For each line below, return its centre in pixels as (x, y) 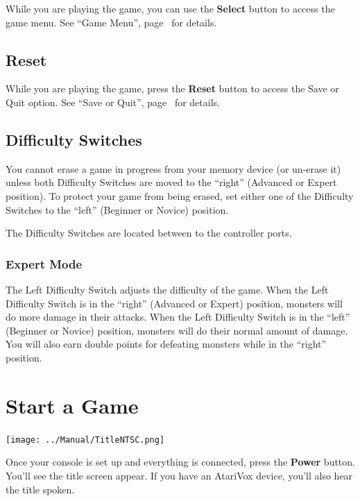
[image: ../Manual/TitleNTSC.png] (85, 440)
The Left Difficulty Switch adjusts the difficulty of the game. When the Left (167, 289)
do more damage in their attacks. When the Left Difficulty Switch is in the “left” (178, 317)
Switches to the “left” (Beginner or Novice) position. (117, 209)
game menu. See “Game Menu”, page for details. (111, 22)
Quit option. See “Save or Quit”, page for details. (113, 102)
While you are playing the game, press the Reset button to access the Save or (172, 88)
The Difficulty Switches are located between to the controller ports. (149, 233)
